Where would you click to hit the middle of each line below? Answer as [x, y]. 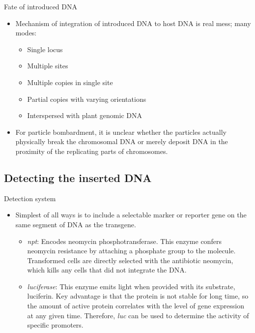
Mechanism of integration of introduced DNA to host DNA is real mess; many [133, 23]
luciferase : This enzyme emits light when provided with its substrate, [131, 286]
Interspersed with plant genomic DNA [85, 115]
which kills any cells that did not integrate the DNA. [107, 270]
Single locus [45, 49]
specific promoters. [55, 325]
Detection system [30, 198]
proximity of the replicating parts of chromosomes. [92, 151]
